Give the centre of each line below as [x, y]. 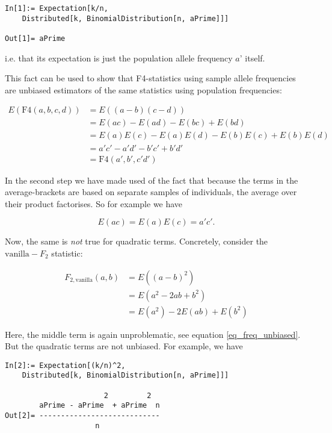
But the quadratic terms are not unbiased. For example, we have [124, 346]
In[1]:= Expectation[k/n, [57, 8]
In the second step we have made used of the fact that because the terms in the [152, 180]
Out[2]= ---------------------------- [82, 416]
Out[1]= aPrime [35, 38]
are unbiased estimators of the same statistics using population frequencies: [143, 89]
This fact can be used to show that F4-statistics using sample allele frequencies [150, 78]
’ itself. [252, 58]
